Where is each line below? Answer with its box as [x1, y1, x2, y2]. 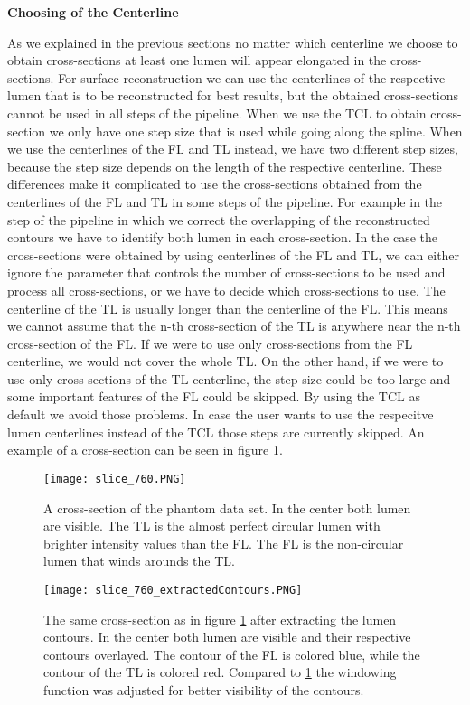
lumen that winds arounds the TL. [43, 551, 235, 570]
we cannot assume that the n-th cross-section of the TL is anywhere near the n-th [7, 316, 461, 335]
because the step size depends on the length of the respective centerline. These [7, 156, 442, 175]
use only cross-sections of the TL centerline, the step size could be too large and [7, 369, 451, 388]
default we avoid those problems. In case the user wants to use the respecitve [7, 405, 434, 424]
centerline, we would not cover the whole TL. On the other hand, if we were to [7, 352, 444, 371]
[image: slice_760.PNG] [43, 472, 186, 485]
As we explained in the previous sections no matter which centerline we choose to [7, 33, 458, 52]
